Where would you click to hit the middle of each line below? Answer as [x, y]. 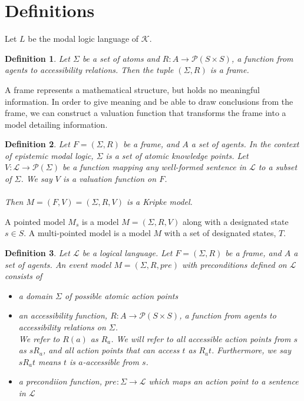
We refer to [39, 338]
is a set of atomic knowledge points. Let [177, 155]
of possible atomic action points [121, 295]
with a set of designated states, [220, 233]
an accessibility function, [63, 315]
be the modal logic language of [83, 39]
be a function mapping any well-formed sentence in [154, 167]
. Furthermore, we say [251, 350]
